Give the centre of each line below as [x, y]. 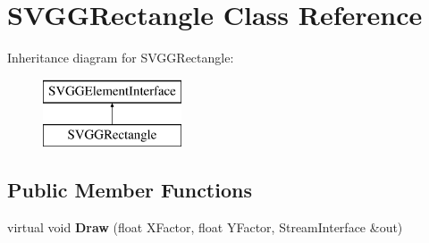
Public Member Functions [130, 190]
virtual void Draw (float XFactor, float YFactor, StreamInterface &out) [205, 227]
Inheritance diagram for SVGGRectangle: [121, 58]
